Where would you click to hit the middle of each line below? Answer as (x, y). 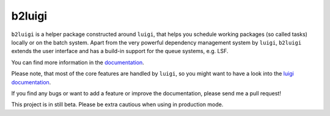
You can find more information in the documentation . (78, 62)
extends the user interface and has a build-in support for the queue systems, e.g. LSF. (120, 51)
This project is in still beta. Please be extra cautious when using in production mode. (117, 104)
